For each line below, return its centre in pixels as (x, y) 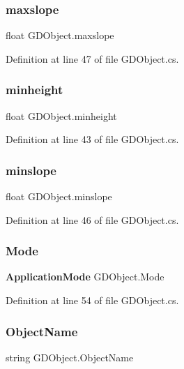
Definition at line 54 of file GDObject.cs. (92, 300)
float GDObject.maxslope (60, 35)
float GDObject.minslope (59, 196)
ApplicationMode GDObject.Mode (85, 277)
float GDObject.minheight (61, 115)
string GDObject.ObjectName (70, 357)
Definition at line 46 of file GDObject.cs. (92, 219)
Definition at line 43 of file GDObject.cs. (92, 139)
